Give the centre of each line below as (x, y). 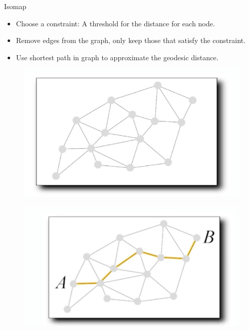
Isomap (15, 6)
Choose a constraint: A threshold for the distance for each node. (115, 23)
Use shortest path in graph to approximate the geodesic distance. (117, 57)
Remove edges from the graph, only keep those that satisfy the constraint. (131, 40)
